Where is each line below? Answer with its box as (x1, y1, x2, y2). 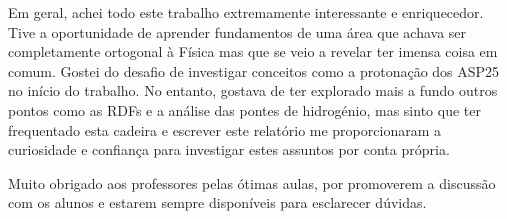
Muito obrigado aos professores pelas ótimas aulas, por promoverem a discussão (8, 172, 496, 193)
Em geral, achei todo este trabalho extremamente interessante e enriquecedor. (8, 2, 484, 22)
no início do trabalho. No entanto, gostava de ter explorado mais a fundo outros (8, 80, 498, 101)
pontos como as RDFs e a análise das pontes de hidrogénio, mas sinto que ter (8, 99, 481, 120)
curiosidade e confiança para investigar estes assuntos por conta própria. (8, 139, 450, 160)
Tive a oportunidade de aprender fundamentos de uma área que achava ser (8, 21, 467, 42)
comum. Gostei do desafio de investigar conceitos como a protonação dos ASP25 (8, 60, 500, 81)
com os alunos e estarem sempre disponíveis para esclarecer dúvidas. (8, 192, 427, 213)
